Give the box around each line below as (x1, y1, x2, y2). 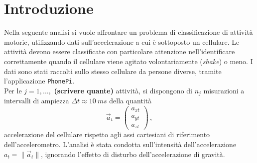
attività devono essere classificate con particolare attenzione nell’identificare (4, 46, 235, 57)
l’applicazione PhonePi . (4, 76, 75, 86)
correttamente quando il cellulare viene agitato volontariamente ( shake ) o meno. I (4, 56, 253, 66)
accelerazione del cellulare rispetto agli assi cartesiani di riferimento (4, 129, 210, 140)
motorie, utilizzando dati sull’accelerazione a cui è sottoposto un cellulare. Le (4, 36, 240, 47)
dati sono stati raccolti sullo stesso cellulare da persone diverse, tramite (4, 66, 222, 76)
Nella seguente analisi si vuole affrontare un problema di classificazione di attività (4, 27, 253, 37)
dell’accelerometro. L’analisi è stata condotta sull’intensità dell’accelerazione (4, 139, 237, 149)
